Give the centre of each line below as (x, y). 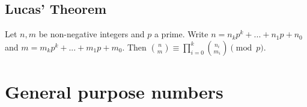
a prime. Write (181, 34)
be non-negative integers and (92, 34)
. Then (134, 47)
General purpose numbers (114, 91)
